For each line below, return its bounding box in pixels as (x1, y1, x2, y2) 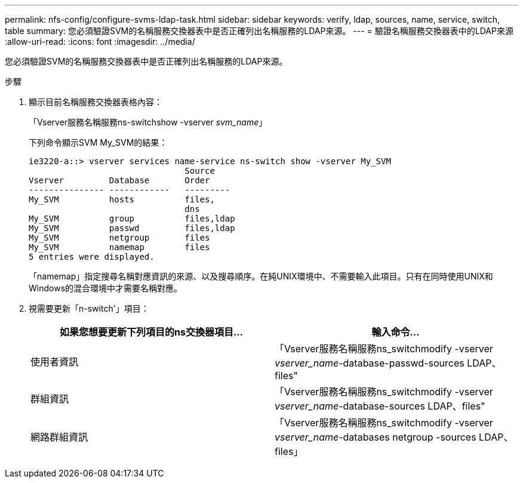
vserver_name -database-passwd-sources (275, 357, 464, 369)
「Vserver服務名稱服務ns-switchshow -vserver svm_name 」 (29, 117, 267, 127)
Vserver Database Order (29, 176, 210, 185)
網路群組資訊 (30, 431, 88, 443)
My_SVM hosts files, (29, 195, 215, 204)
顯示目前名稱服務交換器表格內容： (29, 97, 162, 107)
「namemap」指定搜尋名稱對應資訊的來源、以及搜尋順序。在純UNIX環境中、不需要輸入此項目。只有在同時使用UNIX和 (29, 271, 493, 281)
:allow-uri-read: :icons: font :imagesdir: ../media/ (5, 36, 195, 47)
